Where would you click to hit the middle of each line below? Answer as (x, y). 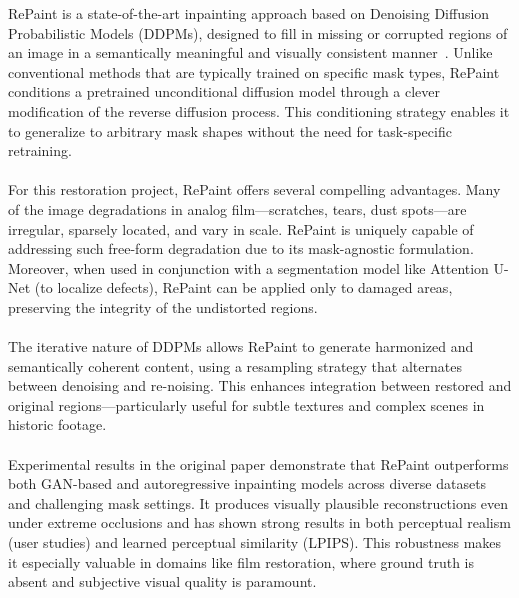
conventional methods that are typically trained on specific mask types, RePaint (254, 71)
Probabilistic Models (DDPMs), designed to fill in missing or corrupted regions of (258, 32)
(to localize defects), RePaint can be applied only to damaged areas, (243, 287)
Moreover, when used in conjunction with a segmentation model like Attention (248, 267)
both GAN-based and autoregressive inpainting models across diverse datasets (247, 483)
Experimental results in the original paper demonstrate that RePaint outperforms (258, 463)
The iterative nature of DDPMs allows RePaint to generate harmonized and (241, 346)
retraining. (40, 150)
